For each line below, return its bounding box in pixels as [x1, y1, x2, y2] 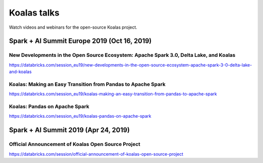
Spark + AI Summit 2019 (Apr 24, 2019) [9, 126, 130, 134]
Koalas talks [9, 7, 60, 18]
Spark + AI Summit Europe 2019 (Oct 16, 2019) [9, 37, 152, 45]
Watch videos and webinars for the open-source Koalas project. [9, 24, 137, 30]
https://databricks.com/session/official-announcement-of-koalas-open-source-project [9, 151, 184, 157]
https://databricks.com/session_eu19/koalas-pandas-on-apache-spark [9, 113, 151, 119]
